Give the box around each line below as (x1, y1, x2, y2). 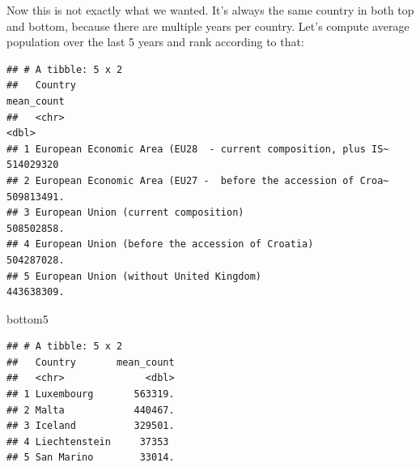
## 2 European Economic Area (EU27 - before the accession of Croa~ (6, 174, 389, 186)
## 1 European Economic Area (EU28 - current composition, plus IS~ (6, 143, 389, 155)
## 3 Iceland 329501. (6, 420, 175, 432)
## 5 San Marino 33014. (6, 452, 175, 464)
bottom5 (6, 310, 49, 327)
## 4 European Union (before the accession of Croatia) (6, 238, 314, 251)
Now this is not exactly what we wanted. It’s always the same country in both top (6, 2, 414, 18)
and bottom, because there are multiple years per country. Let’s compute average (6, 17, 409, 34)
